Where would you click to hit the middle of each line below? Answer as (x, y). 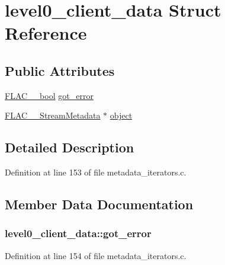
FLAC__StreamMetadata (53, 115)
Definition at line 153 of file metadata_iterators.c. (96, 172)
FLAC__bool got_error (49, 95)
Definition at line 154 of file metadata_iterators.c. (96, 255)
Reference (46, 33)
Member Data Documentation (99, 204)
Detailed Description (70, 147)
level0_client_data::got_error (78, 233)
